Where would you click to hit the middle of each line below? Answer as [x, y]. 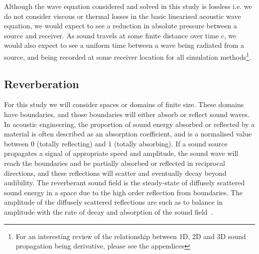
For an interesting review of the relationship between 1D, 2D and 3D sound [131, 236]
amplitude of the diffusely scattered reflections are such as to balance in [114, 202]
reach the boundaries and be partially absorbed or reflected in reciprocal [115, 163]
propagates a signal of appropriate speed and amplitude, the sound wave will [121, 153]
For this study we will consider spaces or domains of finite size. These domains [124, 104]
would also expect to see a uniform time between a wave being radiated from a [124, 45]
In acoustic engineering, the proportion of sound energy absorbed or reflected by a [129, 124]
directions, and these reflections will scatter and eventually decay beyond [115, 173]
